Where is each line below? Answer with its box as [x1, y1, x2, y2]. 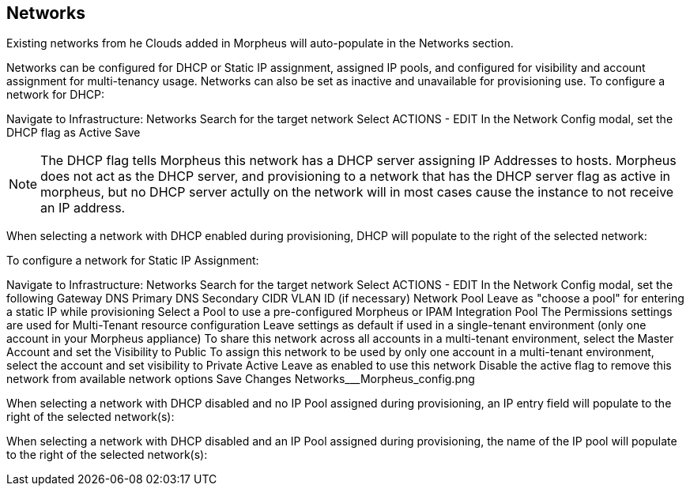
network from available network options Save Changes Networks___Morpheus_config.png [6, 372, 475, 386]
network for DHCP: [6, 88, 105, 102]
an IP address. [40, 200, 126, 216]
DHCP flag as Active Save [6, 126, 141, 140]
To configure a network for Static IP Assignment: [6, 254, 259, 268]
